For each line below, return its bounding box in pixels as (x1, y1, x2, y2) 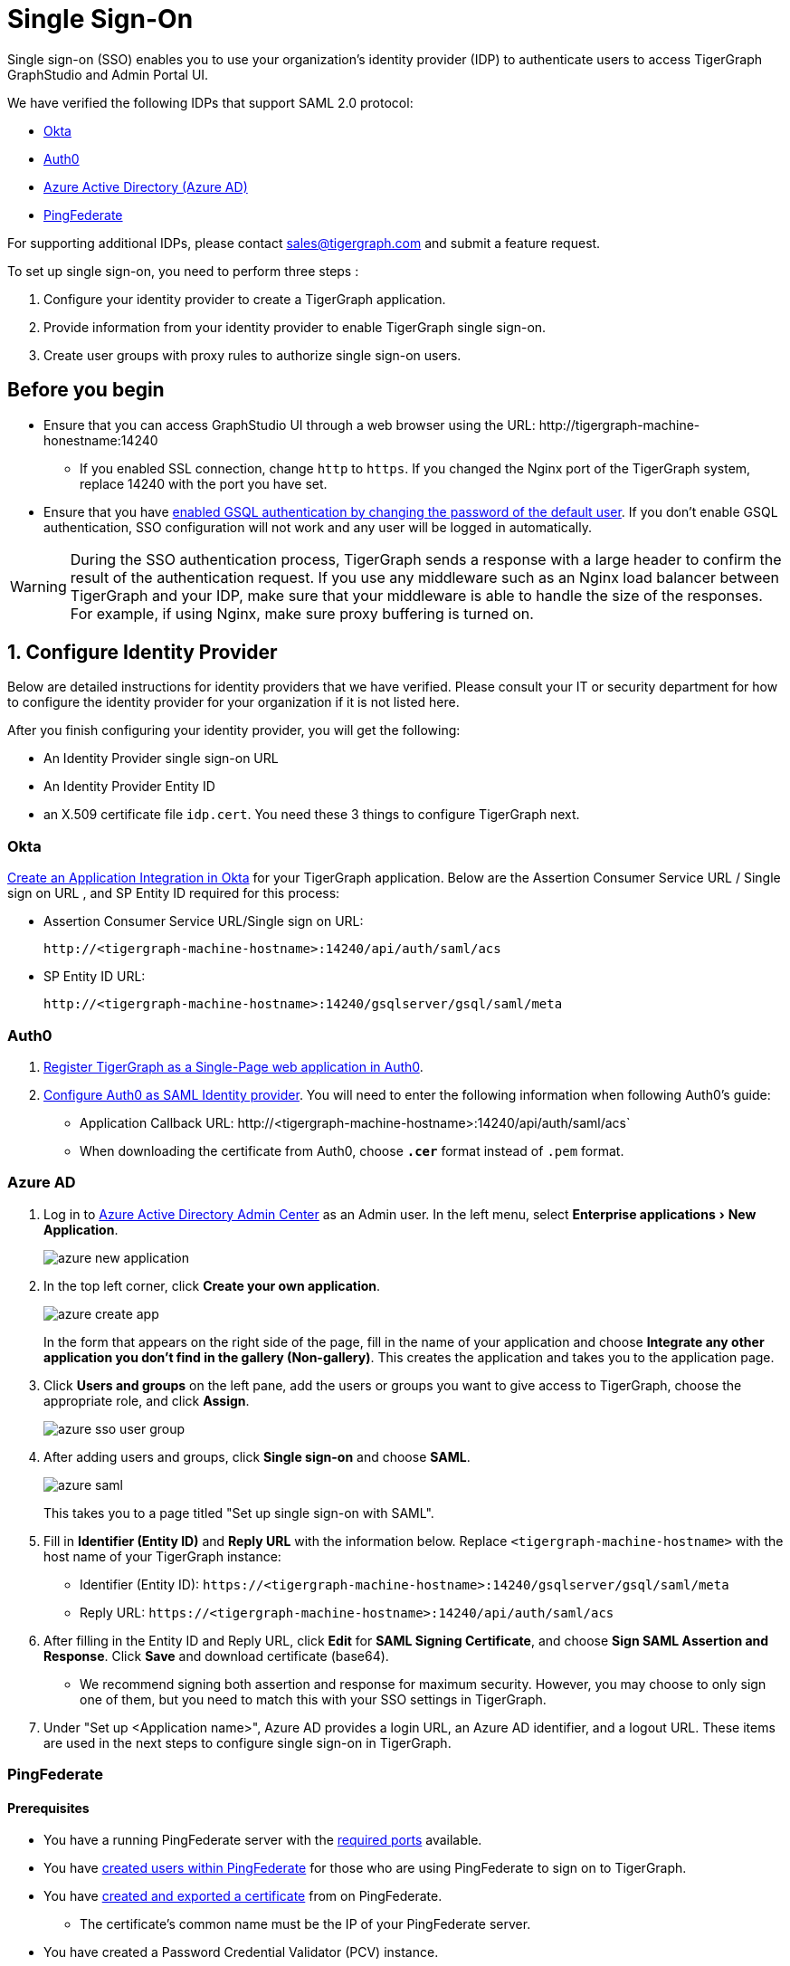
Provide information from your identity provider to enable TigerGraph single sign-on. (43, 319, 547, 335)
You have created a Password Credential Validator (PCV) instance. (43, 1944, 439, 1961)
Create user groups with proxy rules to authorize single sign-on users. (43, 347, 462, 363)
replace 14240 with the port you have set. (80, 475, 328, 491)
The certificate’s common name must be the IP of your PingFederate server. (80, 1916, 531, 1933)
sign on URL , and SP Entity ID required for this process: (7, 885, 340, 902)
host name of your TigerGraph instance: (43, 1548, 281, 1564)
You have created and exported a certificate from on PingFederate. (43, 1888, 443, 1904)
